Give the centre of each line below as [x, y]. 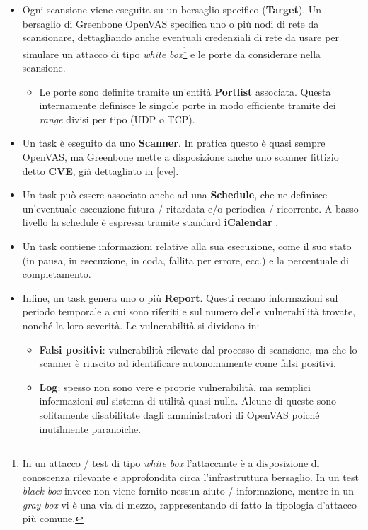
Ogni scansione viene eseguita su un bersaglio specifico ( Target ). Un [172, 9]
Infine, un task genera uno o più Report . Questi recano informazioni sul [180, 297]
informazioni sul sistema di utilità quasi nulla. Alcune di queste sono [188, 401]
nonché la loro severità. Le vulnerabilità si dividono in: [141, 325]
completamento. [57, 274]
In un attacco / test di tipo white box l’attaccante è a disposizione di [171, 463]
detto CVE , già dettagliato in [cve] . [100, 170]
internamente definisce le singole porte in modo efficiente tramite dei [188, 105]
